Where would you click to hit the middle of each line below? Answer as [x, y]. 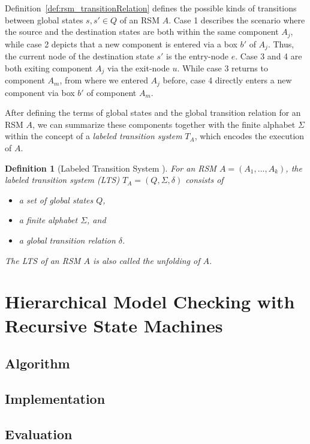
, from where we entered [104, 80]
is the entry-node [197, 56]
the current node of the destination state [79, 56]
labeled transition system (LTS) [62, 180]
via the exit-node [138, 67]
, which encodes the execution [249, 136]
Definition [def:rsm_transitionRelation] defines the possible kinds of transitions [151, 8]
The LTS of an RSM [43, 260]
